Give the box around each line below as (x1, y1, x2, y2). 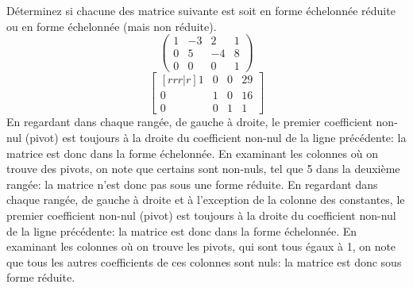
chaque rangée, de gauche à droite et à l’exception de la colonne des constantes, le (6, 191, 405, 208)
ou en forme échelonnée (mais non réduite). (6, 17, 217, 34)
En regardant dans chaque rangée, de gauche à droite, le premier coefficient (6, 113, 372, 130)
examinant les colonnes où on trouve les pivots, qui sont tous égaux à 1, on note (6, 238, 396, 255)
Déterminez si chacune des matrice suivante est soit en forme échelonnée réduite (6, 2, 396, 18)
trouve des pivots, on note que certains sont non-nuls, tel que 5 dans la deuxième (6, 160, 400, 177)
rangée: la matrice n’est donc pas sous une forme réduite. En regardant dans (6, 175, 378, 192)
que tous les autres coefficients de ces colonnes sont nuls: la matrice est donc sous (6, 253, 402, 270)
